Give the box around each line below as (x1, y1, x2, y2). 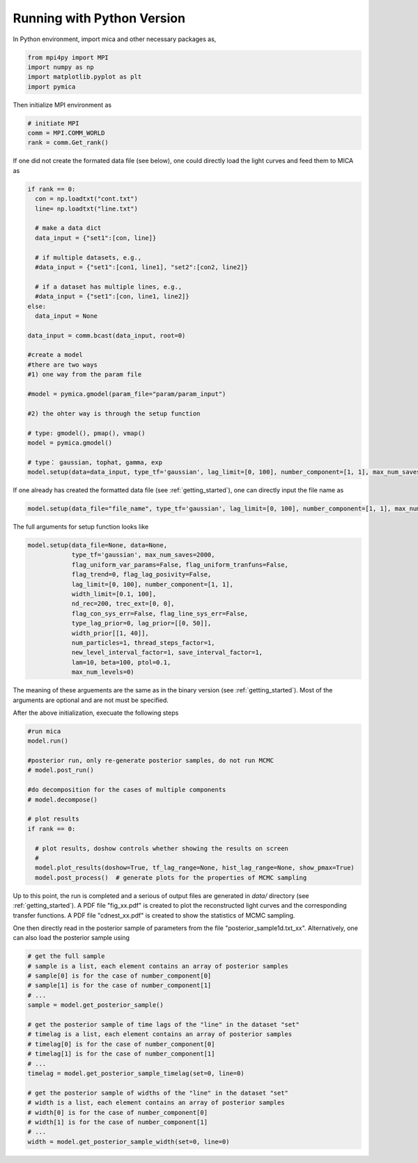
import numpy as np (27, 63, 94, 71)
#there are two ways (27, 360, 98, 369)
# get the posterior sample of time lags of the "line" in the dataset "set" (27, 1021, 300, 1028)
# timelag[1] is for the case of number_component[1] (27, 1050, 215, 1058)
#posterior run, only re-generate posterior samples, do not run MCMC (27, 757, 274, 765)
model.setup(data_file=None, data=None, (27, 541, 167, 549)
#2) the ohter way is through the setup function (27, 409, 201, 418)
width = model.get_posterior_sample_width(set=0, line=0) (27, 1137, 230, 1146)
